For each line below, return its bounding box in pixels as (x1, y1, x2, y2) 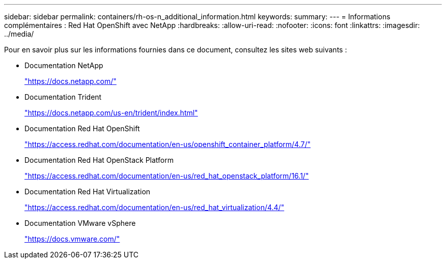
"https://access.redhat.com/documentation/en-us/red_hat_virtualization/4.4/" (24, 203, 285, 212)
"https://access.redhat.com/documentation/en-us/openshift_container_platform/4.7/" (24, 140, 311, 149)
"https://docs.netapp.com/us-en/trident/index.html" (24, 108, 198, 117)
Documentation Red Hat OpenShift (24, 124, 140, 133)
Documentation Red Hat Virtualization (24, 187, 151, 196)
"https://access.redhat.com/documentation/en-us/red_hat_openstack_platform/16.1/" (24, 171, 309, 180)
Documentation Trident (24, 93, 102, 101)
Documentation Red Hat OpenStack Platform (24, 156, 174, 164)
